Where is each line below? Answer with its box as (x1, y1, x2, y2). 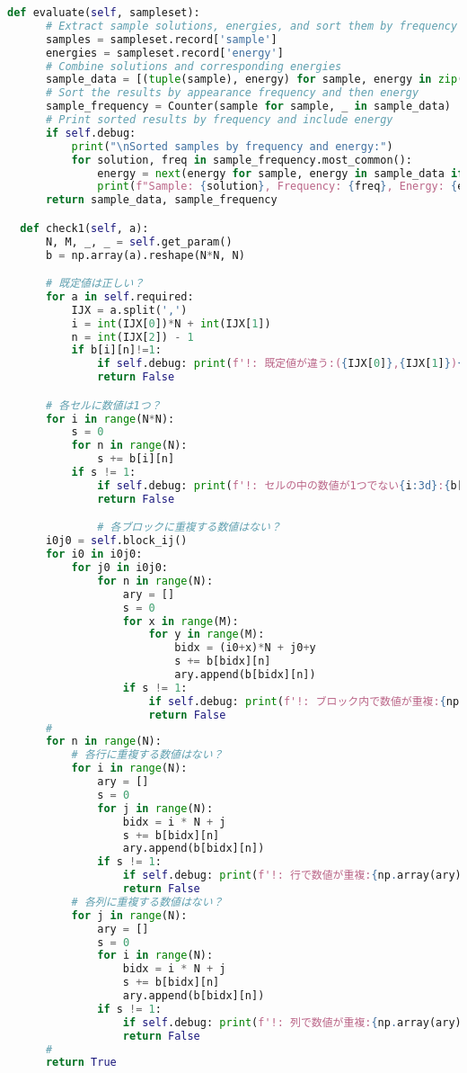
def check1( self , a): (20, 221, 149, 235)
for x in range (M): (122, 614, 239, 628)
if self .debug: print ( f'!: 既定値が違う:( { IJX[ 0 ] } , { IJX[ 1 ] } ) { (97, 357, 464, 371)
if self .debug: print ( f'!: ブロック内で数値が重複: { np (148, 694, 460, 708)
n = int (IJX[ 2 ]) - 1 (71, 330, 194, 344)
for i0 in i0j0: (45, 548, 143, 561)
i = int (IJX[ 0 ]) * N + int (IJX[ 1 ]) (71, 317, 271, 330)
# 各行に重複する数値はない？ (71, 748, 224, 762)
